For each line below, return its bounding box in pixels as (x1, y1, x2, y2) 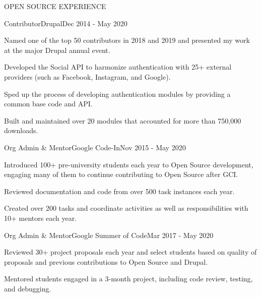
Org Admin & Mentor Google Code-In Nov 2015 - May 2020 (4, 142, 186, 152)
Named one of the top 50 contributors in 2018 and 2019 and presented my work (4, 35, 250, 45)
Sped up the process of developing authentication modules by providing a (4, 88, 231, 99)
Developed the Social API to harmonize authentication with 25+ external (4, 62, 232, 72)
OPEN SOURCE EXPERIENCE (4, 1, 106, 11)
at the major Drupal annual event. (4, 44, 110, 55)
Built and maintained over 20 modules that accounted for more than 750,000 (4, 115, 241, 126)
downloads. (4, 125, 38, 136)
